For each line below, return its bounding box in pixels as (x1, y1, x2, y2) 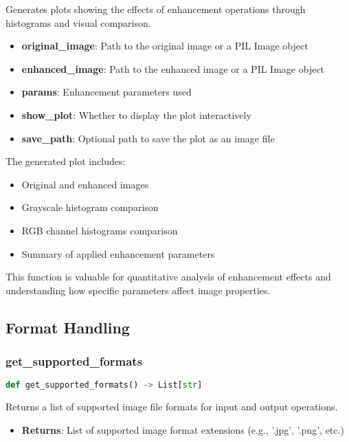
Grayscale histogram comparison (21, 200, 159, 214)
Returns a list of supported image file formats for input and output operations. (5, 399, 338, 414)
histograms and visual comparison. (5, 15, 151, 30)
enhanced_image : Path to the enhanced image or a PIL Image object (21, 61, 325, 76)
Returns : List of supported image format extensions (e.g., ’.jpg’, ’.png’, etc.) (21, 422, 344, 437)
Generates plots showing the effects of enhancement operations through (5, 2, 306, 16)
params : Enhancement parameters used (21, 85, 192, 99)
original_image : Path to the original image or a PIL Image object (21, 38, 308, 53)
